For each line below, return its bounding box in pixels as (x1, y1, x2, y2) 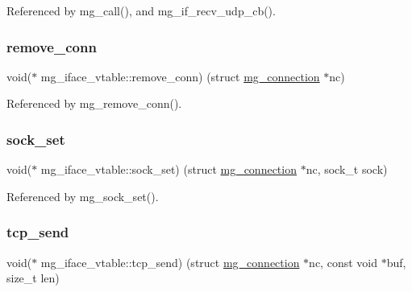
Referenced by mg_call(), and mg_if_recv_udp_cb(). (6, 2, 276, 19)
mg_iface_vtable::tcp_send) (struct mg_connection (40, 253, 300, 270)
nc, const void (309, 253, 377, 270)
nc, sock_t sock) (306, 161, 388, 178)
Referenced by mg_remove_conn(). (6, 95, 182, 112)
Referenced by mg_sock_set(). (6, 187, 159, 204)
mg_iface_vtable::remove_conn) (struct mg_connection (40, 68, 320, 84)
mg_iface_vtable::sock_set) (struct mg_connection (40, 161, 297, 178)
